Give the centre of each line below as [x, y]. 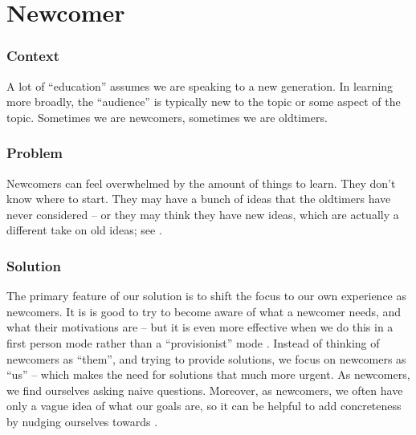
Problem [35, 153]
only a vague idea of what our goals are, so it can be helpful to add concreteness [204, 406]
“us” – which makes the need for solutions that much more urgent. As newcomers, [208, 374]
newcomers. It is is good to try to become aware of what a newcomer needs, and [204, 311]
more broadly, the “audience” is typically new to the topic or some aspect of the [204, 102]
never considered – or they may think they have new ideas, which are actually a [203, 214]
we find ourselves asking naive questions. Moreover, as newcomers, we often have [205, 390]
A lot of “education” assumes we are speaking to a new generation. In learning [200, 85]
